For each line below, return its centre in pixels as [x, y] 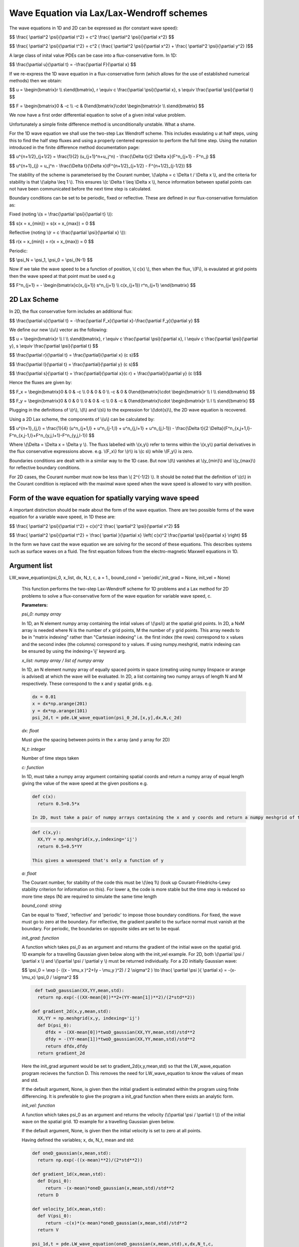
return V [48, 1230]
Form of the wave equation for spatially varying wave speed [104, 498]
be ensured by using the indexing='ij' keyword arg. [74, 651]
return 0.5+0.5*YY [60, 846]
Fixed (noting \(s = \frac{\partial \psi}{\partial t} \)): [61, 214]
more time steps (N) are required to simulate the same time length [89, 896]
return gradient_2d [61, 1053]
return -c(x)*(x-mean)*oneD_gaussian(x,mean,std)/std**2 [116, 1223]
